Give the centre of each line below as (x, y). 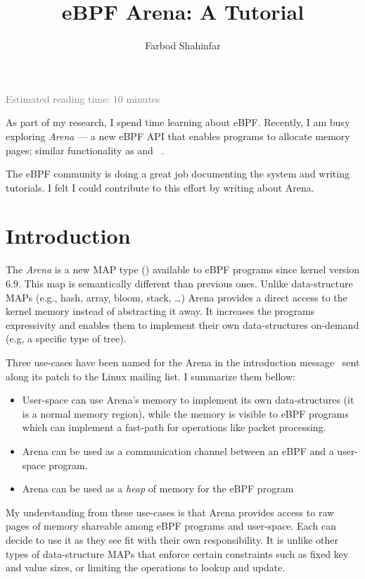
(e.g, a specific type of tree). (66, 338)
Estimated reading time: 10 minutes (83, 98)
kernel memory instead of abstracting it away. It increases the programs (160, 311)
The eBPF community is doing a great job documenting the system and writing (178, 174)
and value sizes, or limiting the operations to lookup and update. (146, 567)
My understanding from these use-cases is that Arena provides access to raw (170, 512)
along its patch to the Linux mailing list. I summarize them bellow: (151, 376)
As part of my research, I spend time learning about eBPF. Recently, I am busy (178, 122)
